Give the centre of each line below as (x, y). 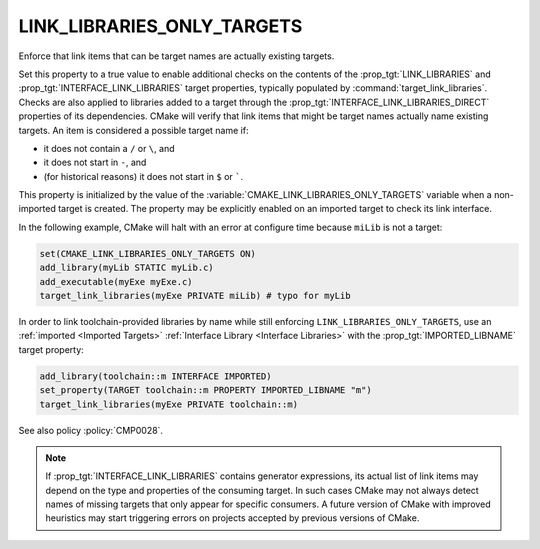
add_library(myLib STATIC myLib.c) (126, 268)
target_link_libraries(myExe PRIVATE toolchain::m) (169, 404)
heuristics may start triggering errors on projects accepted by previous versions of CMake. (232, 518)
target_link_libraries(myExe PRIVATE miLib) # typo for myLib (195, 295)
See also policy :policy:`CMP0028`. (91, 430)
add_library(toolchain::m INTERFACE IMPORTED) (155, 376)
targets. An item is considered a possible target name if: (133, 130)
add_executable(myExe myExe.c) (116, 281)
